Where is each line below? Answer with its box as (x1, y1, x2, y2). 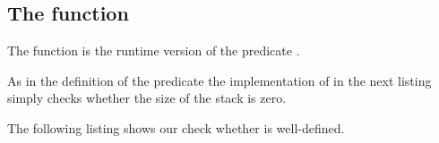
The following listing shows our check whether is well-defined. (7, 118, 345, 137)
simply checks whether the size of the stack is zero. (7, 88, 287, 107)
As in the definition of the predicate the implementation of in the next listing (7, 71, 432, 89)
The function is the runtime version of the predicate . (7, 41, 300, 60)
